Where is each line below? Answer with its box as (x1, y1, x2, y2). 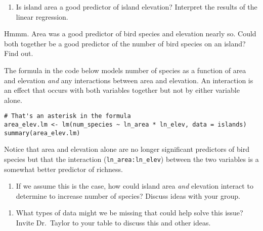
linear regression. (16, 11, 68, 22)
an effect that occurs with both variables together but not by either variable (4, 85, 240, 95)
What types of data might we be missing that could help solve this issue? (16, 207, 243, 218)
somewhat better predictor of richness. (4, 163, 123, 174)
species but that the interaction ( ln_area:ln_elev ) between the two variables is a (4, 153, 259, 164)
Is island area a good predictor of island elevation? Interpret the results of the (16, 2, 257, 12)
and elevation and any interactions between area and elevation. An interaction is (4, 75, 253, 85)
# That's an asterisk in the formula (4, 112, 131, 120)
